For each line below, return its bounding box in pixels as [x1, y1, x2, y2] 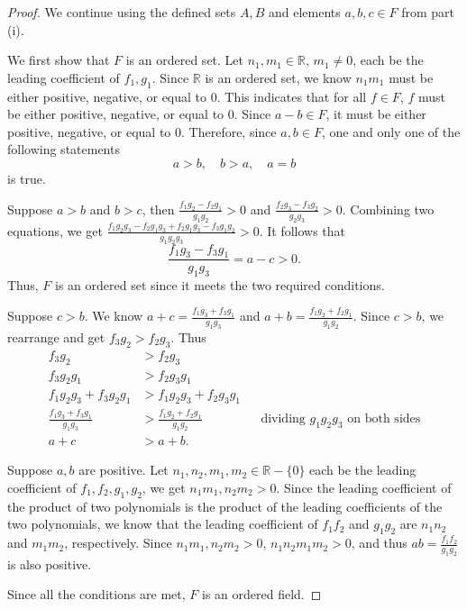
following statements [7, 140, 120, 159]
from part [401, 3, 455, 21]
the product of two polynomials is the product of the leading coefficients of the [7, 496, 443, 515]
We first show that [7, 50, 110, 69]
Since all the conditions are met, [7, 585, 186, 604]
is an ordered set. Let [125, 50, 244, 69]
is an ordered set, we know [205, 68, 352, 86]
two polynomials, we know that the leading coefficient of [7, 514, 318, 533]
